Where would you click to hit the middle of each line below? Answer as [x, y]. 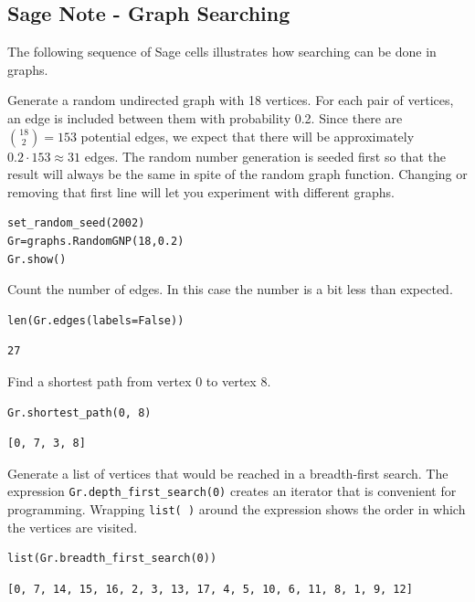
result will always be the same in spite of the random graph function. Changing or [237, 174]
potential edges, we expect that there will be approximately [248, 136]
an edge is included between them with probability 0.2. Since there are [205, 117]
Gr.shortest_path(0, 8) [79, 412]
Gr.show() [37, 259]
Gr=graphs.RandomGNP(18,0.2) [96, 241]
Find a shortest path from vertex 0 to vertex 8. [139, 380]
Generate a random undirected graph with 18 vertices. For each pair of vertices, [231, 100]
